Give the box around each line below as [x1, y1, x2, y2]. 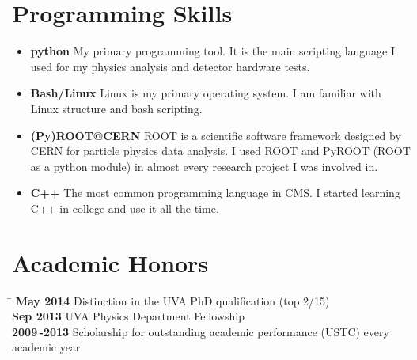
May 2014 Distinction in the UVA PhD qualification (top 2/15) [15, 292, 330, 309]
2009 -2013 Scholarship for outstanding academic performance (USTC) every [12, 323, 389, 339]
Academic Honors [12, 246, 209, 279]
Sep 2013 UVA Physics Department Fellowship [12, 308, 245, 324]
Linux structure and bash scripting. [30, 100, 203, 116]
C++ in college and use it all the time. [30, 199, 219, 216]
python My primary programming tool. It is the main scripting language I [30, 43, 396, 59]
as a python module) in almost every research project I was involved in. [30, 157, 378, 174]
